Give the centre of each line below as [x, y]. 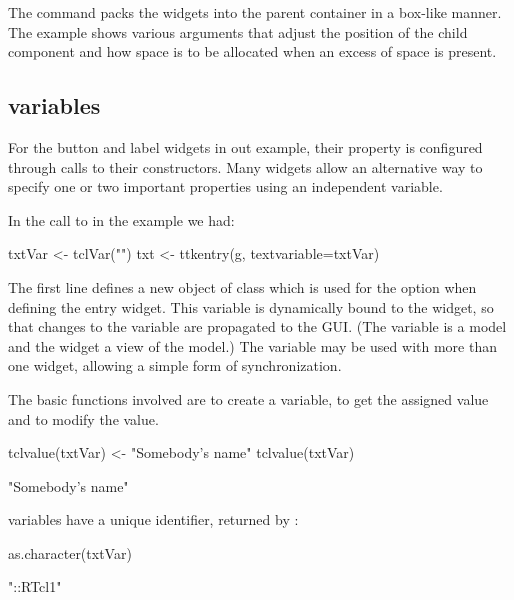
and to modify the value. [83, 418]
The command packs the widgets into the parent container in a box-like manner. [255, 12]
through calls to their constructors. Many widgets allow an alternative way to [245, 166]
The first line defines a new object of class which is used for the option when [242, 286]
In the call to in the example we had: [121, 219]
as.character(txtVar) [70, 552]
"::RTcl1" [35, 586]
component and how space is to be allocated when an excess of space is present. [252, 51]
